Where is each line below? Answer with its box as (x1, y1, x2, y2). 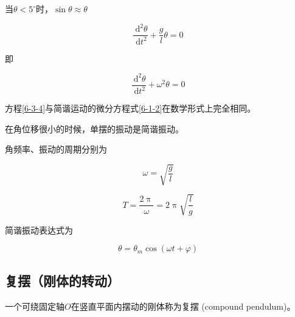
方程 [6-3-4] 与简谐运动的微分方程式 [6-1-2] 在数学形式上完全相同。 (5, 102, 256, 114)
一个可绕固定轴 (5, 299, 64, 312)
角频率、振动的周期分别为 (5, 143, 107, 155)
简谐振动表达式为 (5, 223, 73, 236)
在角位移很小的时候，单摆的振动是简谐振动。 (5, 122, 184, 135)
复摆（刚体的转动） (5, 271, 120, 290)
